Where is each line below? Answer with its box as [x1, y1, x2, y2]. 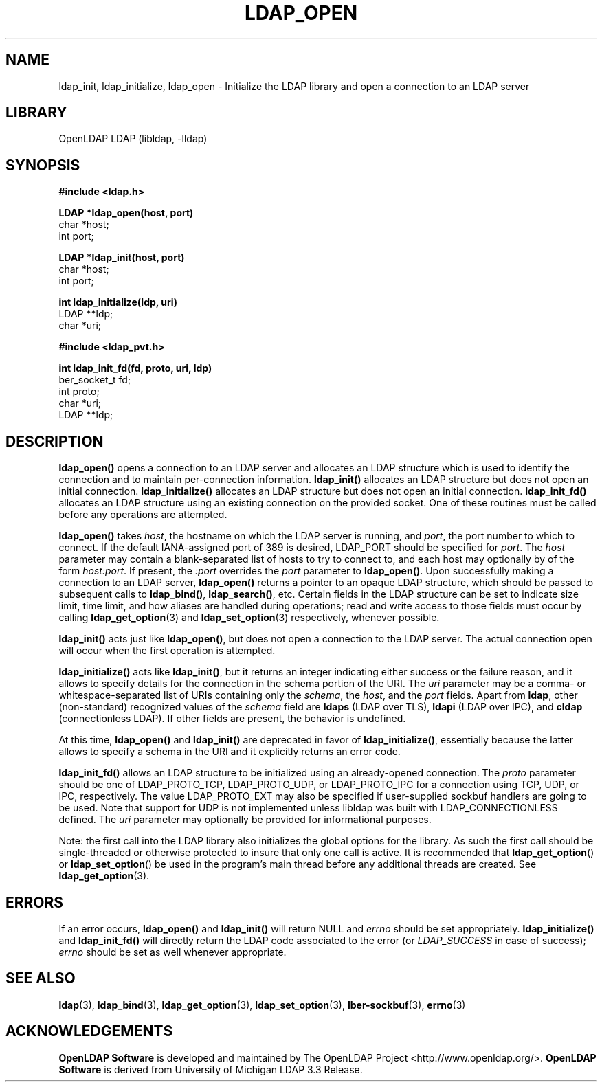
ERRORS [5, 893, 64, 911]
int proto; [58, 385, 100, 398]
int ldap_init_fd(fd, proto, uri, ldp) [58, 362, 212, 374]
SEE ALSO [5, 970, 76, 987]
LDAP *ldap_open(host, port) [58, 207, 194, 219]
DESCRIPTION [5, 432, 104, 450]
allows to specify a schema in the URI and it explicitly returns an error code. [58, 746, 401, 758]
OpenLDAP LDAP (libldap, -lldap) [58, 133, 208, 145]
